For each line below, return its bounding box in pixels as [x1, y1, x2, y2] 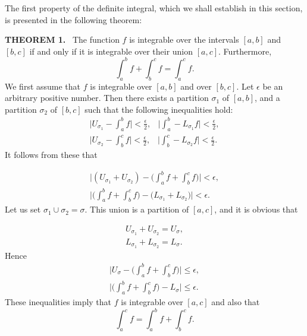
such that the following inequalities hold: [84, 103, 233, 115]
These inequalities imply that [5, 295, 112, 308]
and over [180, 80, 212, 92]
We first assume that [5, 80, 81, 92]
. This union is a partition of [84, 203, 189, 215]
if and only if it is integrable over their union [29, 45, 193, 57]
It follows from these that [5, 148, 98, 161]
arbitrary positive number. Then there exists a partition [5, 91, 209, 104]
